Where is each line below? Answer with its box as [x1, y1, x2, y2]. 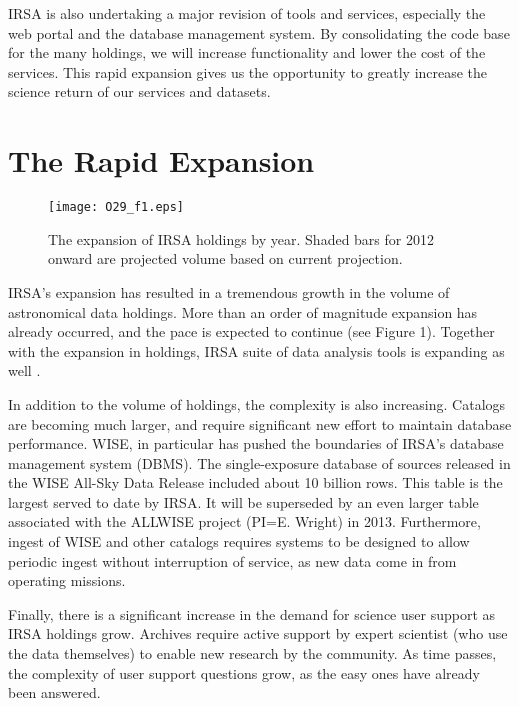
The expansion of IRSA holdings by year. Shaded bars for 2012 [48, 228, 434, 249]
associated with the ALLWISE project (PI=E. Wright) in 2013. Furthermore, [8, 511, 481, 532]
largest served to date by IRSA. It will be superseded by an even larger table [8, 491, 479, 512]
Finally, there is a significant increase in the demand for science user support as [8, 603, 496, 624]
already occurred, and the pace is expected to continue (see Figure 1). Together [8, 321, 495, 342]
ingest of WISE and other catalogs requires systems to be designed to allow [8, 531, 470, 552]
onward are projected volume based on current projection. [48, 248, 403, 269]
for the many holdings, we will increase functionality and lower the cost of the [8, 42, 486, 63]
